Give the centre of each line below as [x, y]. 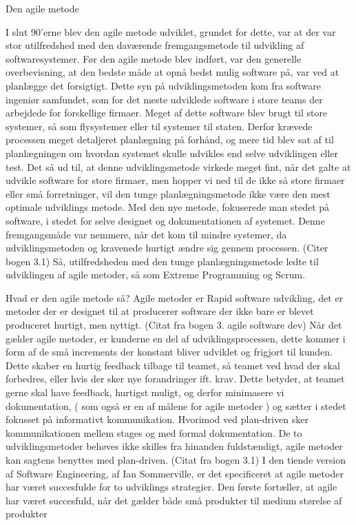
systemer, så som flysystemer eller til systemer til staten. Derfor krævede [159, 126]
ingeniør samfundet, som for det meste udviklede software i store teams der [164, 99]
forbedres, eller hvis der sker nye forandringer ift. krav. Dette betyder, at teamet [175, 379]
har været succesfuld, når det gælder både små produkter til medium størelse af [174, 500]
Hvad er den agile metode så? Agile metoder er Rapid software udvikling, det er [175, 297]
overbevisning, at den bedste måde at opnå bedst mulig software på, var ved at [172, 72]
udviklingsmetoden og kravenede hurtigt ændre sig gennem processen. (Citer [167, 248]
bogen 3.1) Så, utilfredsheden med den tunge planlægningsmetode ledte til [162, 261]
